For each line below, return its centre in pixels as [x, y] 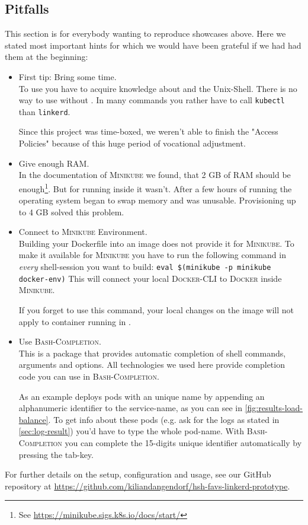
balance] [33, 419]
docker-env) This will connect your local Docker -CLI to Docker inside [150, 278]
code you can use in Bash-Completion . [89, 376]
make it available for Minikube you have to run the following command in [152, 255]
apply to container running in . [75, 321]
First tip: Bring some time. [68, 76]
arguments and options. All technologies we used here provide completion [152, 365]
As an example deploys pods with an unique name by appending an [142, 396]
